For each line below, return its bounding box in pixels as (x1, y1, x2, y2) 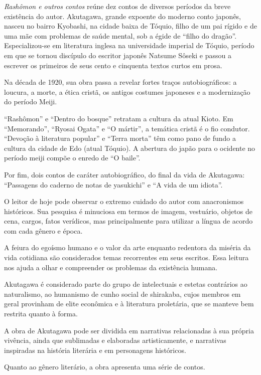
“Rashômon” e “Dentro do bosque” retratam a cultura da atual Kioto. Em (4, 113, 233, 123)
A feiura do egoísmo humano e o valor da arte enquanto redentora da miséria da (4, 242, 251, 253)
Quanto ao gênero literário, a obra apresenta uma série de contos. (4, 361, 205, 372)
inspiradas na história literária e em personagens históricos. (4, 344, 186, 355)
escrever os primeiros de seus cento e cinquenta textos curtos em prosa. (4, 60, 222, 70)
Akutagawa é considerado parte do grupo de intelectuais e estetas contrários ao (4, 279, 247, 289)
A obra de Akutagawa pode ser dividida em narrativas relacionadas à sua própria (4, 325, 254, 335)
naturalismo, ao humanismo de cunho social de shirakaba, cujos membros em (4, 288, 241, 299)
